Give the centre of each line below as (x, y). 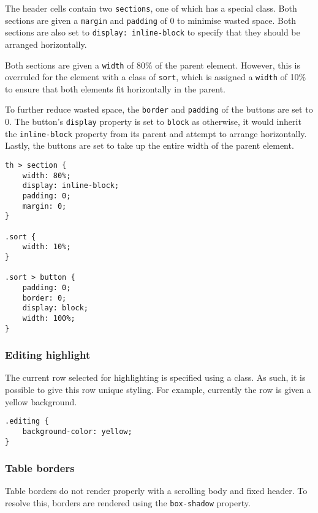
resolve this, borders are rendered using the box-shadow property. (128, 502)
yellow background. (41, 401)
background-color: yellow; (77, 431)
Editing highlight (48, 355)
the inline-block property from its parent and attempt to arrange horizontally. (156, 133)
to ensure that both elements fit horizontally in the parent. (115, 88)
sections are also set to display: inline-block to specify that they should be (153, 32)
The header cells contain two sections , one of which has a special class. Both (151, 8)
